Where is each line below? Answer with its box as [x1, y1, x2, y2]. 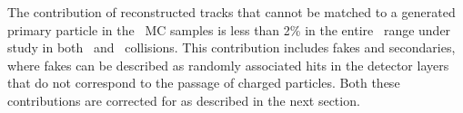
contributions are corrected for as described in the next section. [7, 90, 360, 109]
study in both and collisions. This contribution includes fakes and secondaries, [7, 38, 456, 57]
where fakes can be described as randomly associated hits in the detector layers [7, 55, 449, 74]
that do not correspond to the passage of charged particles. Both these [7, 73, 400, 92]
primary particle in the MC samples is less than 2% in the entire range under [7, 20, 451, 39]
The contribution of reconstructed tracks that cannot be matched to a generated [7, 3, 456, 21]
